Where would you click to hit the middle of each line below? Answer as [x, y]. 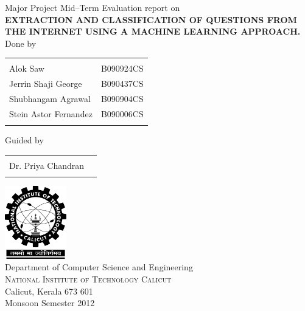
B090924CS [122, 68]
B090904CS [122, 99]
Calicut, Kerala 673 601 [49, 291]
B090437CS [122, 84]
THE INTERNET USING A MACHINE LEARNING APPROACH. [153, 31]
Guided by [24, 140]
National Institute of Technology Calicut [88, 279]
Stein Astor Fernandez [51, 113]
